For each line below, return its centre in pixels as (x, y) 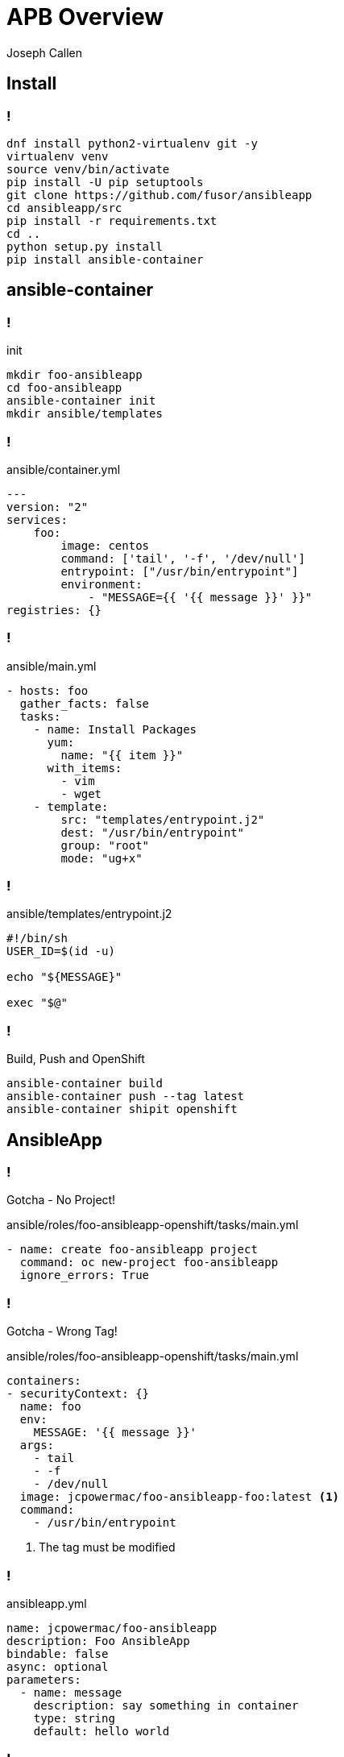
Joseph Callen (45, 52)
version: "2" (48, 507)
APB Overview (85, 17)
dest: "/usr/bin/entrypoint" (153, 832)
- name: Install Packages (115, 729)
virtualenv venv (58, 156)
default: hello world (102, 1731)
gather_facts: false (85, 703)
